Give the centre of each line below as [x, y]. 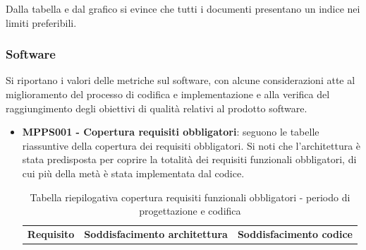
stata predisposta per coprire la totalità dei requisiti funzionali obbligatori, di [189, 159]
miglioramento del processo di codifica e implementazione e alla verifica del [168, 94]
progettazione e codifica [190, 211]
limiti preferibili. [41, 22]
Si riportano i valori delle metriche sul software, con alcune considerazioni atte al [181, 80]
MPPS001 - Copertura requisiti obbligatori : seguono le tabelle [171, 132]
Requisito [51, 234]
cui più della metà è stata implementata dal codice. [133, 173]
